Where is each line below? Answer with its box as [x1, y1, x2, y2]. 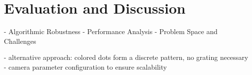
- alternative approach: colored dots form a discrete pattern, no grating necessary [4, 52, 249, 62]
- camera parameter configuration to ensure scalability [4, 61, 167, 72]
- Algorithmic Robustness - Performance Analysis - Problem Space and [4, 26, 218, 37]
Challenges [4, 36, 36, 46]
